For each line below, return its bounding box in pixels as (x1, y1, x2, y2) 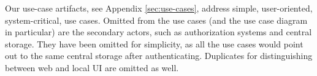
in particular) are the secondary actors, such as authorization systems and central (5, 26, 312, 38)
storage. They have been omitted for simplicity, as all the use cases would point (5, 37, 304, 50)
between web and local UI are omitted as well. (5, 61, 179, 74)
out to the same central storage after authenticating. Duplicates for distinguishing (5, 49, 313, 62)
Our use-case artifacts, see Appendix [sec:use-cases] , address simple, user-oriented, (5, 2, 313, 14)
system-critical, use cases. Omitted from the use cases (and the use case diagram (5, 13, 308, 26)
